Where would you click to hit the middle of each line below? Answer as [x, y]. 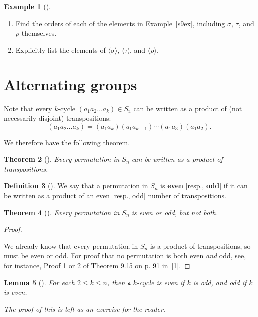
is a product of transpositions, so [200, 245]
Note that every [28, 108]
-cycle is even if [161, 282]
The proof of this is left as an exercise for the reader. [85, 308]
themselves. [39, 33]
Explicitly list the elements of [61, 50]
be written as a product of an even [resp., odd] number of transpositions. [115, 195]
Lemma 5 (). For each [39, 282]
